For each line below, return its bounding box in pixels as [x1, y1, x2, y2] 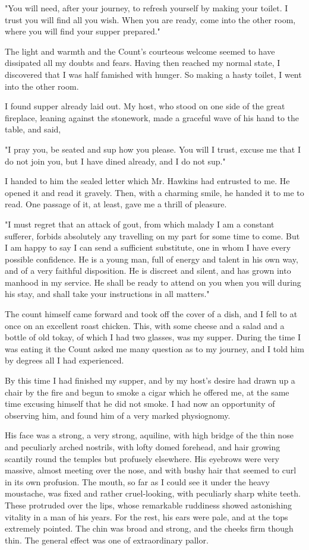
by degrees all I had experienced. [5, 354, 124, 366]
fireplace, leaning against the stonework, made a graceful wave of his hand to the [5, 111, 299, 124]
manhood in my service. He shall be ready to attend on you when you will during [5, 276, 301, 288]
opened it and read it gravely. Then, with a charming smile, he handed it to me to [5, 186, 304, 198]
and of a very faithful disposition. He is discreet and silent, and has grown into [5, 264, 291, 277]
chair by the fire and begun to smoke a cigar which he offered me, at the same [5, 385, 289, 398]
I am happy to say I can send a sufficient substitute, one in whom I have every [5, 241, 291, 254]
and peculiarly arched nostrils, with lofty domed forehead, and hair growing [5, 441, 280, 453]
